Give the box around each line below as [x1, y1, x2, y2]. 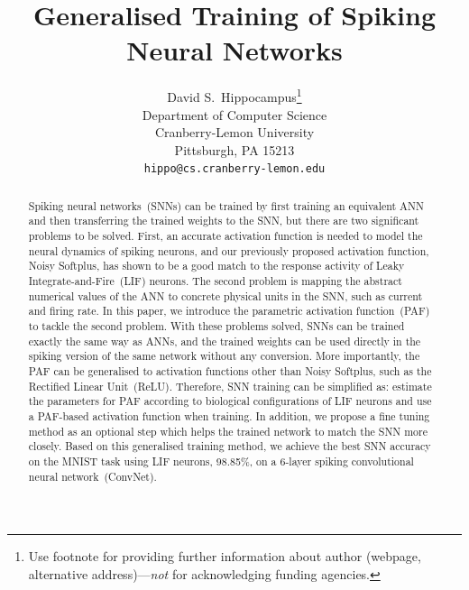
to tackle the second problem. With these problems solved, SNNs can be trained [28, 318, 405, 334]
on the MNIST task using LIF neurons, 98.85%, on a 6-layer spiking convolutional [28, 453, 414, 468]
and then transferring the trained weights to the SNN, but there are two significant [28, 213, 419, 228]
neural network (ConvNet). [28, 468, 157, 484]
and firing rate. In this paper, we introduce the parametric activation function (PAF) [28, 303, 430, 318]
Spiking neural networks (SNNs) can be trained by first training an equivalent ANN [28, 198, 424, 213]
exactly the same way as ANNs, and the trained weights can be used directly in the [28, 333, 421, 348]
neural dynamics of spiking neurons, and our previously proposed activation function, [28, 243, 429, 258]
